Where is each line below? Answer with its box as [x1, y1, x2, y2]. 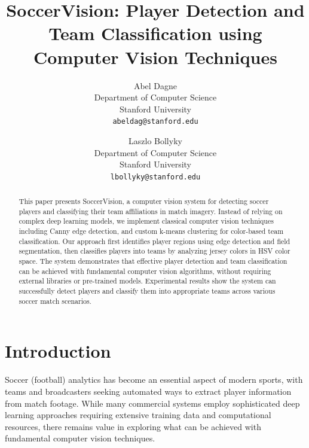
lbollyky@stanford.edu [110, 172, 201, 181]
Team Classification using [48, 21, 262, 45]
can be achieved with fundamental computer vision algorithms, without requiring [19, 266, 271, 276]
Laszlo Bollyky [129, 134, 182, 147]
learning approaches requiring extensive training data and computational [5, 409, 271, 421]
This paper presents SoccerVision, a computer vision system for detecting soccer [19, 196, 269, 206]
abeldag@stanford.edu [112, 117, 198, 126]
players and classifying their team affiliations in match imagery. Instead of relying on [19, 206, 283, 216]
